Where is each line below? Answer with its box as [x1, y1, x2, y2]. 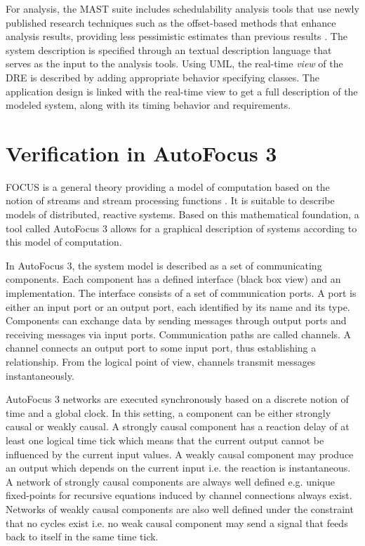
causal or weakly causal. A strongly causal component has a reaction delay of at [6, 419, 350, 434]
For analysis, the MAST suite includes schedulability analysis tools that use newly [6, 1, 359, 15]
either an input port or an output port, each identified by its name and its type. [6, 299, 350, 314]
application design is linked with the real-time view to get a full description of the [6, 84, 358, 98]
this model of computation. [6, 234, 122, 249]
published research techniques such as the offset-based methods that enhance [6, 15, 336, 29]
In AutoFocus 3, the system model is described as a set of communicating [6, 258, 322, 272]
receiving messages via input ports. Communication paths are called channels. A [6, 326, 352, 341]
